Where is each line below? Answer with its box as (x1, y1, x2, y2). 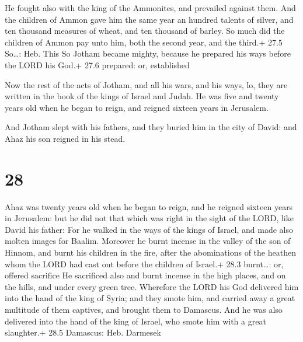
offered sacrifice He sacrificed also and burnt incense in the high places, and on (5, 269, 286, 281)
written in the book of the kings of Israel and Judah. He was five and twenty (5, 90, 279, 102)
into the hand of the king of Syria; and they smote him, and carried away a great (5, 292, 295, 304)
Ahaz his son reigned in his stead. (5, 132, 126, 144)
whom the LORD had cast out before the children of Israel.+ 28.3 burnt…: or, (5, 257, 284, 270)
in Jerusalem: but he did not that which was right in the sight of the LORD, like (5, 212, 294, 224)
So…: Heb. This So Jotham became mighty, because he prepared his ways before (5, 47, 291, 60)
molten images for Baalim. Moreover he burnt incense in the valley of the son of (5, 235, 291, 247)
